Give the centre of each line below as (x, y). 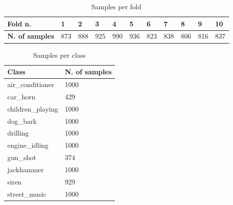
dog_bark (22, 121)
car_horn (22, 96)
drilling (18, 133)
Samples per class (59, 55)
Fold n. (20, 23)
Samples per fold (116, 6)
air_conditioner (31, 84)
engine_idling (28, 145)
